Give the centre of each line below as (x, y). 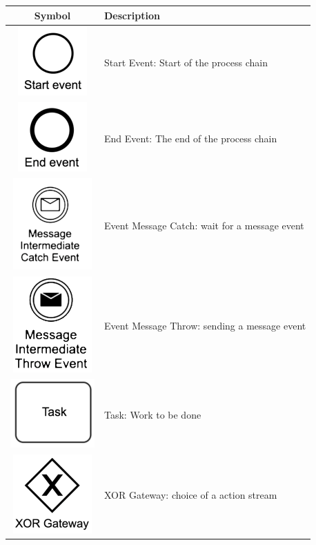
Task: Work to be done (153, 414)
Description (132, 15)
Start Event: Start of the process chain (186, 62)
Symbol (52, 15)
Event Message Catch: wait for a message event (204, 225)
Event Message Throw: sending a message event (205, 325)
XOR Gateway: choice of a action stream (191, 495)
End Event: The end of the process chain (191, 138)
